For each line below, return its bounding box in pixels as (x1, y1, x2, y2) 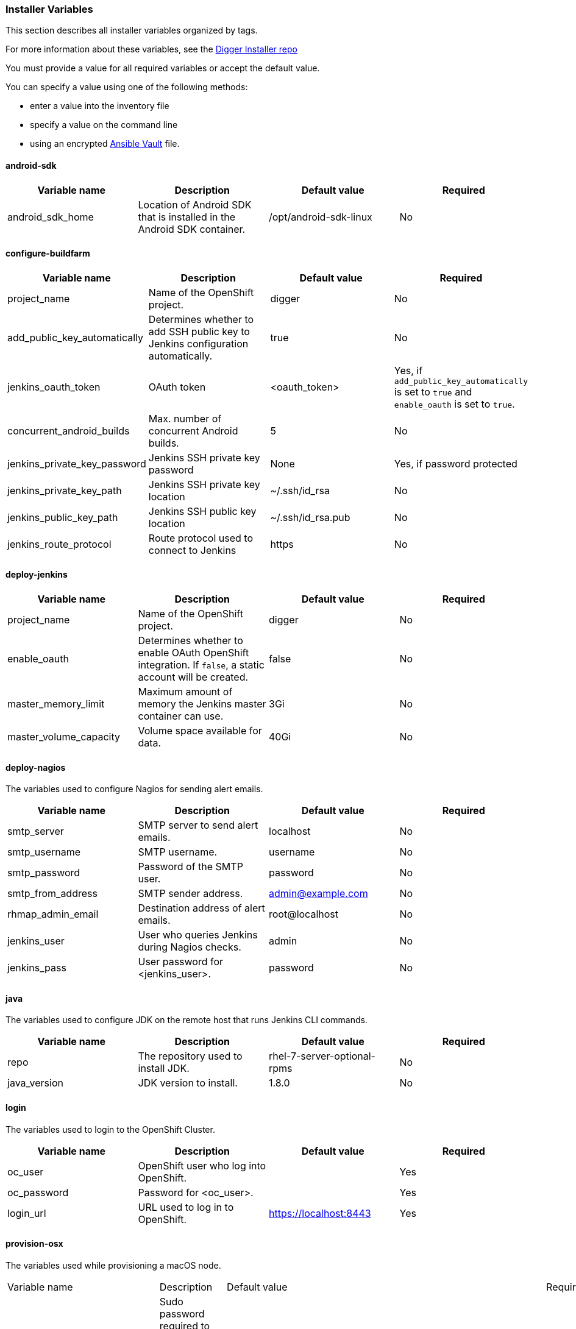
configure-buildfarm (5, 248, 90, 259)
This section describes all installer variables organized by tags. (5, 25, 258, 36)
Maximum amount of (138, 686, 233, 698)
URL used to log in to (138, 1200, 234, 1213)
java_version (7, 1077, 63, 1090)
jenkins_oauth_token (7, 381, 101, 394)
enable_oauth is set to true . (394, 397, 515, 410)
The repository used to (138, 1050, 243, 1063)
